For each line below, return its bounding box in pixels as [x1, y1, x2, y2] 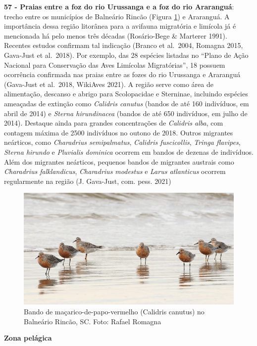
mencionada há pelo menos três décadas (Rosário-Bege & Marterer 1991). [4, 30, 227, 41]
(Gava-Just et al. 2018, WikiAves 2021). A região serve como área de [4, 79, 213, 89]
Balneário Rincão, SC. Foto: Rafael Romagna [24, 316, 161, 326]
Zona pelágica [4, 333, 52, 343]
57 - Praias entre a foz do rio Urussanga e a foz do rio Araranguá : [4, 1, 234, 11]
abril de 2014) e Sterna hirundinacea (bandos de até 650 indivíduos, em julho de [4, 108, 248, 118]
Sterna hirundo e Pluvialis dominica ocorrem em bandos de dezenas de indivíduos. [4, 146, 254, 157]
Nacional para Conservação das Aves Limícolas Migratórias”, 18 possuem [4, 59, 225, 70]
